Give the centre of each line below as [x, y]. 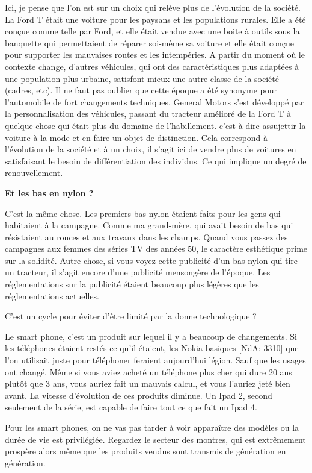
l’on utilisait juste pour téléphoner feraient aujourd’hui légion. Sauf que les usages [155, 360]
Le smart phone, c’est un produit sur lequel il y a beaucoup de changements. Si [151, 336]
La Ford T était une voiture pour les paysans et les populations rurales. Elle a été [155, 19]
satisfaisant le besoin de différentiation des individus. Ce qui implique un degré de [156, 161]
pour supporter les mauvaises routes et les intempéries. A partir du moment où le [155, 55]
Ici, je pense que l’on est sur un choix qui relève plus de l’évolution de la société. [153, 7]
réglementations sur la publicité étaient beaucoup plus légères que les [132, 284]
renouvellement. [34, 173]
